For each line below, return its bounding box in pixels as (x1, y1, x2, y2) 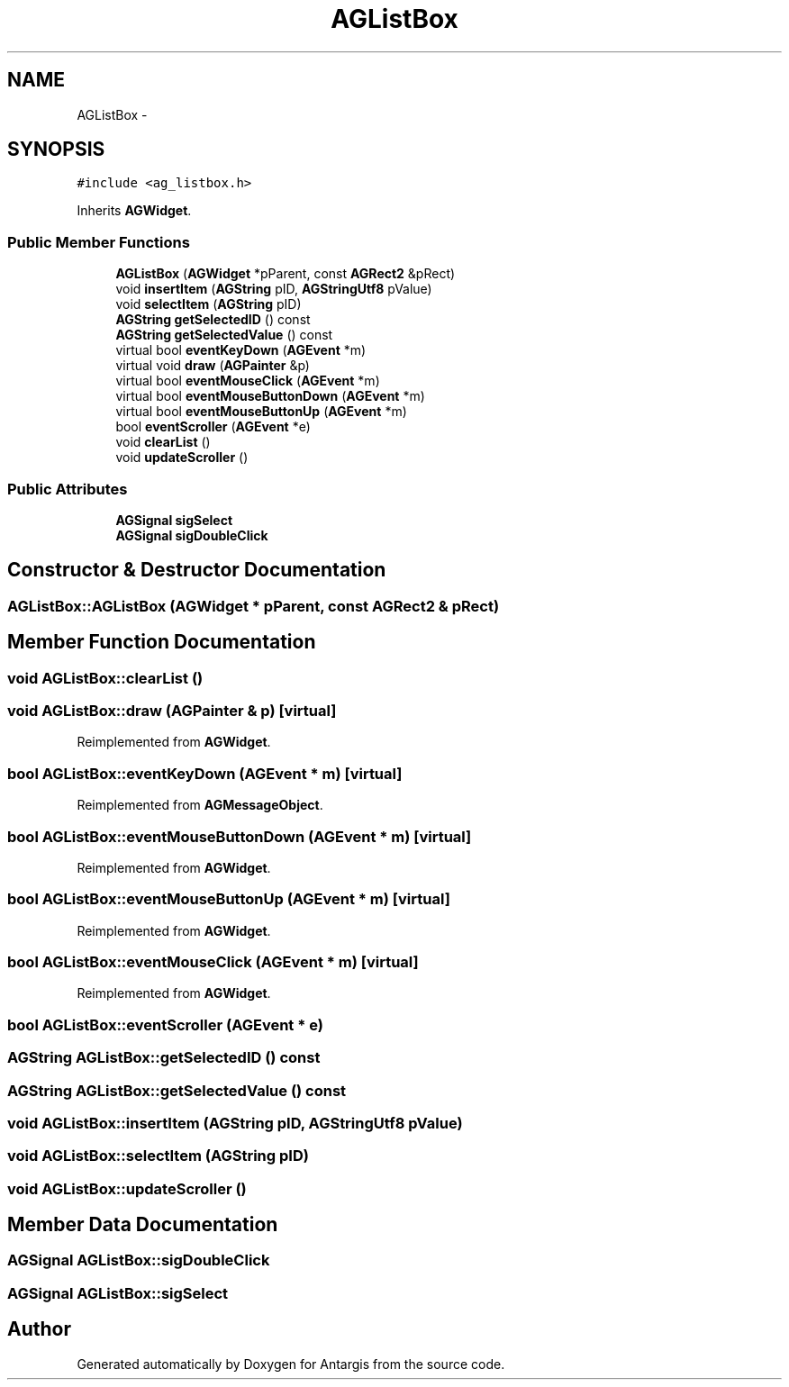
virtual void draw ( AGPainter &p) (115, 358, 310, 374)
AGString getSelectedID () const (115, 312, 311, 328)
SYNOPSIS (7, 138, 105, 161)
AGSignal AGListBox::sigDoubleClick (7, 1251, 270, 1270)
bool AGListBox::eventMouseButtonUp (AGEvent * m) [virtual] (7, 890, 450, 909)
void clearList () (115, 434, 211, 450)
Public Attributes (7, 479, 128, 498)
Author (7, 1318, 71, 1341)
